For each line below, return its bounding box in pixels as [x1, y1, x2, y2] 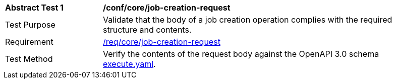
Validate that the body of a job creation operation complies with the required [103, 15, 392, 25]
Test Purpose [5, 20, 55, 30]
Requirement [5, 37, 53, 47]
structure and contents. [103, 25, 192, 35]
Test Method [5, 54, 53, 64]
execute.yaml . [103, 59, 156, 69]
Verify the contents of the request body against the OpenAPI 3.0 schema [103, 49, 379, 59]
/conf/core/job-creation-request [103, 3, 231, 13]
